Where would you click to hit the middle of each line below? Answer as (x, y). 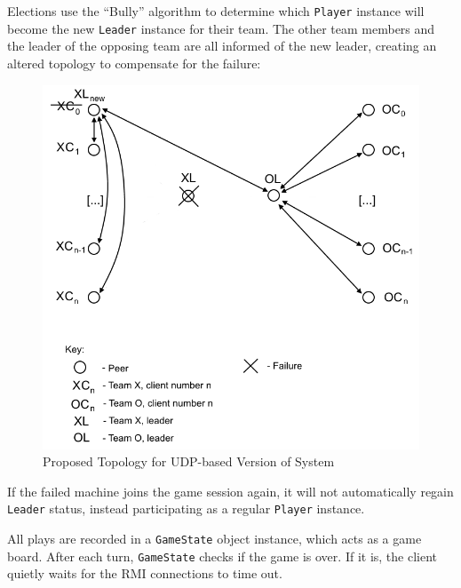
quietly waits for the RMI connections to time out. (145, 573)
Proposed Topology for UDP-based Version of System (189, 461)
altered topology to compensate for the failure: (134, 63)
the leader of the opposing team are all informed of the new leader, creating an (222, 46)
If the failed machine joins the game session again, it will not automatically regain (230, 491)
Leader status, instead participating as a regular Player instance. (186, 509)
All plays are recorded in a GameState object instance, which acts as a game (215, 539)
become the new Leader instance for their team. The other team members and (221, 28)
